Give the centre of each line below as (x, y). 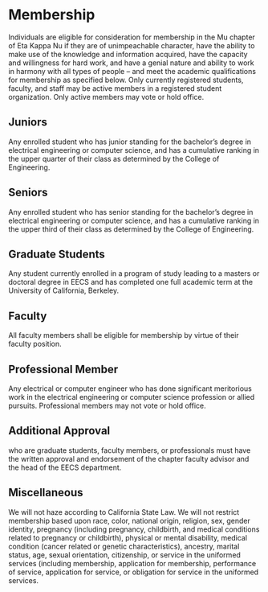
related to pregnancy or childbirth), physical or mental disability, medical (128, 537)
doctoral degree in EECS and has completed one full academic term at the (131, 282)
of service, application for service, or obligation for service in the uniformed (134, 572)
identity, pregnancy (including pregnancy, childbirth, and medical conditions (134, 529)
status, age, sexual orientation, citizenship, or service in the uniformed (124, 555)
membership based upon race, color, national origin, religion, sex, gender (129, 520)
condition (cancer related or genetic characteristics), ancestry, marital (124, 546)
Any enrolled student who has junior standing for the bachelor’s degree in (130, 142)
